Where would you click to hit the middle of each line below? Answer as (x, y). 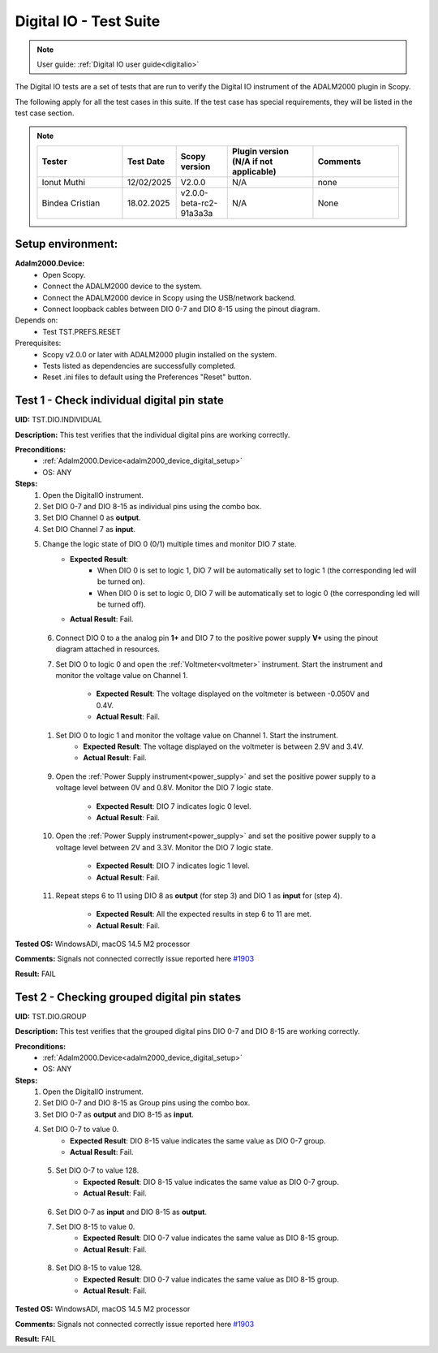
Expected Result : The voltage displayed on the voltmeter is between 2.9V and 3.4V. (223, 746)
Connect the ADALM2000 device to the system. (122, 286)
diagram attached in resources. (108, 649)
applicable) (254, 171)
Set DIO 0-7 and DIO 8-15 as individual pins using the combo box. (152, 506)
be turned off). (122, 604)
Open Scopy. (64, 274)
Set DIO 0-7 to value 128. (97, 1170)
